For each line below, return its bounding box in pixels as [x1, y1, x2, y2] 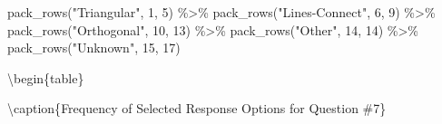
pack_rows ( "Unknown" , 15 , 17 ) [7, 38, 181, 57]
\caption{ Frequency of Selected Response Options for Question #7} [7, 99, 387, 118]
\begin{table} [7, 68, 84, 87]
